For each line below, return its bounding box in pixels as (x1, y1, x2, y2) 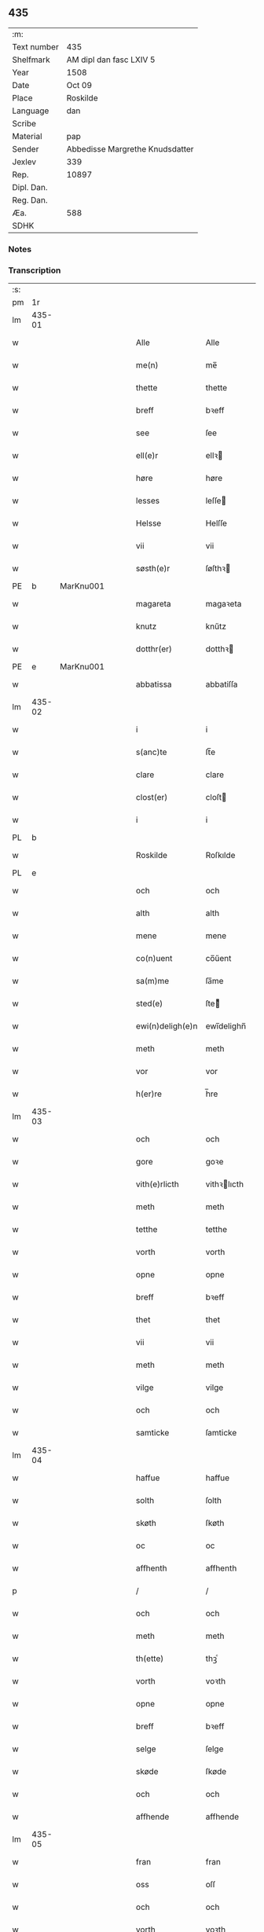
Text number (12, 41, 59, 52)
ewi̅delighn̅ (205, 1021, 247, 1032)
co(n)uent (136, 953, 173, 964)
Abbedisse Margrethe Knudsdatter (66, 143, 194, 154)
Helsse (136, 518, 162, 529)
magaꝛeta (205, 599, 242, 610)
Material (12, 130, 42, 141)
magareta (136, 599, 171, 610)
